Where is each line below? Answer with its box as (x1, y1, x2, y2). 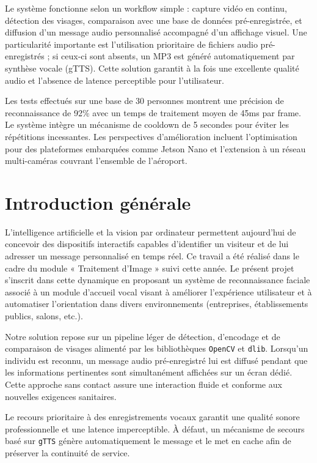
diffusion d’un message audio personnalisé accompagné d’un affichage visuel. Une (5, 26, 307, 39)
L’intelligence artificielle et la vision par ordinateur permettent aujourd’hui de (5, 225, 296, 238)
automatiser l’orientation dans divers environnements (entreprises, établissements (5, 297, 308, 310)
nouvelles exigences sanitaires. (5, 390, 117, 402)
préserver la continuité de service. (5, 446, 130, 459)
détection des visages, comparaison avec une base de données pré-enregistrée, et (5, 13, 302, 26)
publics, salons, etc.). (5, 309, 83, 322)
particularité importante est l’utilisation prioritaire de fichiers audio (5, 37, 258, 50)
